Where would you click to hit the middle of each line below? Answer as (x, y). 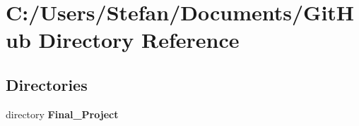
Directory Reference (139, 40)
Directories (47, 84)
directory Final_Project (62, 114)
